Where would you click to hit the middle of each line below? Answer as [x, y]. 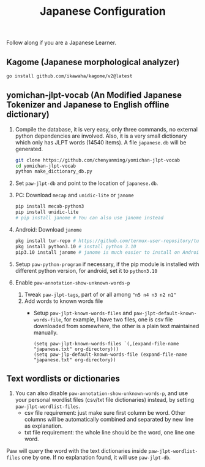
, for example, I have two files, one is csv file [117, 319]
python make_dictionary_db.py [54, 171]
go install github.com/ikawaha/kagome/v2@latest [69, 76]
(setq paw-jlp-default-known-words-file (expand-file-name [110, 355]
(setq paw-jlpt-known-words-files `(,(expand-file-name [106, 343]
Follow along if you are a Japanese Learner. [61, 43]
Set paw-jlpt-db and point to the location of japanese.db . [87, 183]
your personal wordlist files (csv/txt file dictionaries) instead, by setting [105, 400]
